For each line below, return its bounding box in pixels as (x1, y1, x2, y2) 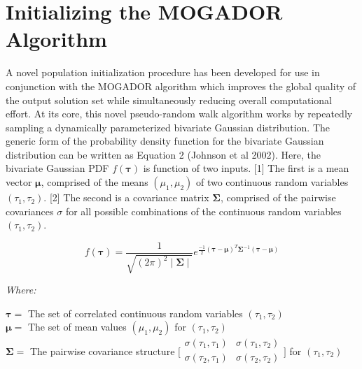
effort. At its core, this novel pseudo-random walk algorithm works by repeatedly (6, 106, 353, 121)
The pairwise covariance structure (29, 344, 175, 359)
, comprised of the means (41, 175, 148, 189)
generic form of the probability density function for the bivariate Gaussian (6, 133, 324, 148)
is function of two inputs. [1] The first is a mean (143, 161, 349, 175)
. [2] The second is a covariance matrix (43, 190, 209, 205)
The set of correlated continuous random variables (27, 305, 243, 320)
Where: (6, 282, 36, 297)
